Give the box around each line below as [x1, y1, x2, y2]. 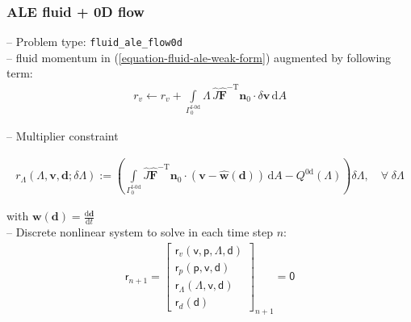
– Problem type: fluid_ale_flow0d [6, 33, 182, 50]
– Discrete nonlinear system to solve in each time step [6, 224, 273, 240]
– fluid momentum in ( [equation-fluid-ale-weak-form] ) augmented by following [6, 48, 392, 65]
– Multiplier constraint [6, 128, 119, 144]
